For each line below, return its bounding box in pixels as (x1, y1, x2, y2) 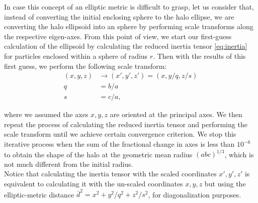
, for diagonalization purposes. (148, 189, 241, 199)
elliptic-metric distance (4, 189, 74, 199)
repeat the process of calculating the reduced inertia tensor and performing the (4, 119, 247, 129)
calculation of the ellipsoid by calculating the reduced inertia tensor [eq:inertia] (4, 41, 247, 51)
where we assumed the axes (4, 109, 89, 120)
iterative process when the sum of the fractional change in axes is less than (4, 139, 235, 149)
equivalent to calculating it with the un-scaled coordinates (4, 178, 183, 188)
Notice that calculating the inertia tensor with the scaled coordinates (4, 168, 217, 179)
